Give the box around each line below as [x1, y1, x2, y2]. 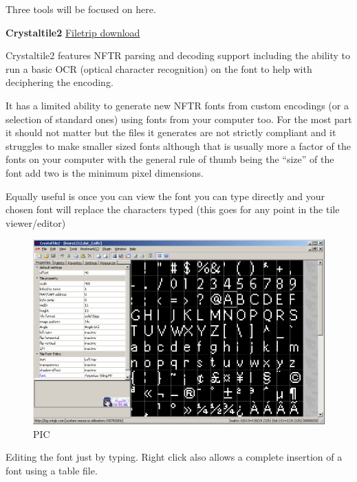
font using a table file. [6, 463, 98, 477]
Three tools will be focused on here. [6, 2, 156, 16]
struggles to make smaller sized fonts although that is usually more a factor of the [6, 138, 351, 153]
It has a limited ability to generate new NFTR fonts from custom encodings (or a [6, 98, 349, 112]
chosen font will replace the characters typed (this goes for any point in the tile [6, 202, 340, 217]
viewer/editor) [6, 215, 66, 230]
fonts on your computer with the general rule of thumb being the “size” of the [6, 152, 334, 166]
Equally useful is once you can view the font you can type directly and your [6, 188, 325, 203]
